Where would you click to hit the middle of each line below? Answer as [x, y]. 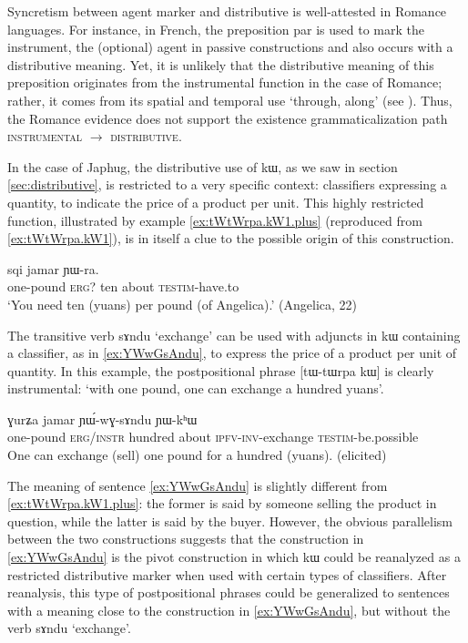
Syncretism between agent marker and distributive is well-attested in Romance [227, 11]
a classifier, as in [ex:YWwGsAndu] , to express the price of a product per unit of [232, 353]
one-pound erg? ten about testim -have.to [123, 286]
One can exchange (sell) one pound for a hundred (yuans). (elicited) [197, 455]
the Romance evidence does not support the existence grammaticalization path [228, 118]
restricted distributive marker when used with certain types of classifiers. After [227, 574]
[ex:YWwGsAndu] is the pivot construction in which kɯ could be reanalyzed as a [234, 557]
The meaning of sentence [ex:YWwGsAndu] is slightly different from [198, 485]
